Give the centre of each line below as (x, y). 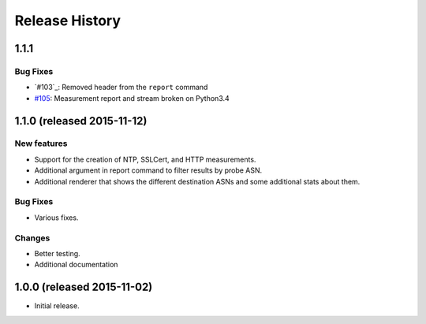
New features (41, 143)
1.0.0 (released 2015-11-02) (84, 287)
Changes (32, 238)
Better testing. (57, 253)
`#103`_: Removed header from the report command (121, 88)
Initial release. (57, 306)
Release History (68, 20)
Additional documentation (76, 265)
